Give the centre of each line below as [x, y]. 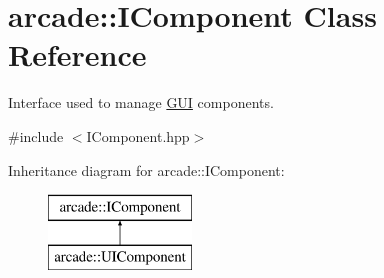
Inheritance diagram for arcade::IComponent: [146, 169]
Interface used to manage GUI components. [141, 102]
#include [36, 135]
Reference [77, 54]
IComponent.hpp [138, 135]
